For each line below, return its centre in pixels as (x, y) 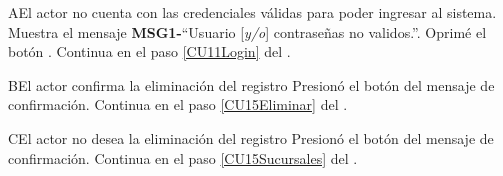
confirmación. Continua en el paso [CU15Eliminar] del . (178, 104)
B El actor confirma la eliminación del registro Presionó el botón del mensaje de (251, 84)
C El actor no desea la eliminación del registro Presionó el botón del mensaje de (251, 137)
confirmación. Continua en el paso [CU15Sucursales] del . (183, 157)
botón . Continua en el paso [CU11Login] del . (149, 51)
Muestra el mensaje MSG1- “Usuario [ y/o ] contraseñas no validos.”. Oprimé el (247, 31)
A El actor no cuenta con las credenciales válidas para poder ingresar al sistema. (252, 12)
